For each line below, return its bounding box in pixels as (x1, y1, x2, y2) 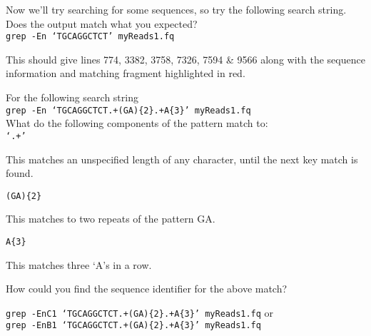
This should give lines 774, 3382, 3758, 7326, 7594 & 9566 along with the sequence (6, 51, 365, 66)
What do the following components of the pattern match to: (6, 116, 268, 131)
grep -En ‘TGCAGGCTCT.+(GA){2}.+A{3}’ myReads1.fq (6, 105, 251, 116)
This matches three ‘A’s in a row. (6, 257, 152, 272)
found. (6, 166, 34, 180)
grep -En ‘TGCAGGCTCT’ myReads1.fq (6, 31, 175, 42)
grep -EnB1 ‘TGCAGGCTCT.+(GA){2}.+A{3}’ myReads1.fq (6, 320, 261, 331)
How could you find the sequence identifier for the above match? (6, 281, 288, 296)
